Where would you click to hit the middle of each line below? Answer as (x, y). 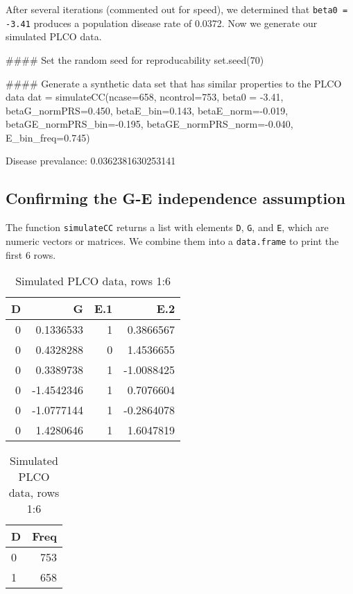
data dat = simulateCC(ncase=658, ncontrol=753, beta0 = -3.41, (145, 97)
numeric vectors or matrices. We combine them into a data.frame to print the (172, 240)
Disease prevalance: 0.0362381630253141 (91, 161)
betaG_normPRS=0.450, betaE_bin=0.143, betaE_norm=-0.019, (147, 110)
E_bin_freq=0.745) (48, 137)
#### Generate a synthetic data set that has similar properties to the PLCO (174, 83)
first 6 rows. (31, 254)
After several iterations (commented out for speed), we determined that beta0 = (177, 9)
